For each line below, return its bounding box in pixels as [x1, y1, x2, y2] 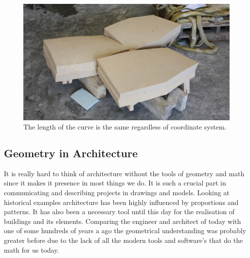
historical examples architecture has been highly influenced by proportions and [4, 197, 239, 207]
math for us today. [4, 244, 59, 255]
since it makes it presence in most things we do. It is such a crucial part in [4, 178, 226, 188]
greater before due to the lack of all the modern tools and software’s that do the [4, 235, 243, 245]
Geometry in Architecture [4, 146, 138, 161]
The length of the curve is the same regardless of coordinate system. [23, 122, 227, 132]
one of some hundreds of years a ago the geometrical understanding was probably [4, 225, 246, 236]
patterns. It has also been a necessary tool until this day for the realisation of [4, 206, 234, 217]
